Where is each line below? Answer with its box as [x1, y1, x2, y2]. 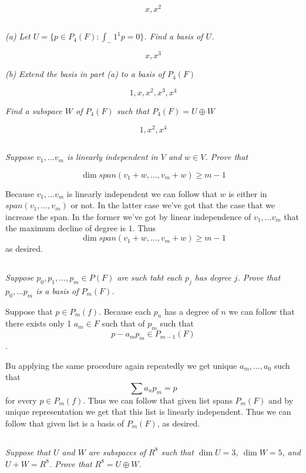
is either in [228, 187, 267, 199]
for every [5, 394, 37, 406]
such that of [102, 317, 145, 329]
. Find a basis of [144, 30, 203, 42]
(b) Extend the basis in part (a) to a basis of [5, 68, 164, 80]
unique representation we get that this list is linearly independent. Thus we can [5, 405, 291, 418]
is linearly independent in [66, 151, 158, 163]
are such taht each [117, 271, 182, 284]
